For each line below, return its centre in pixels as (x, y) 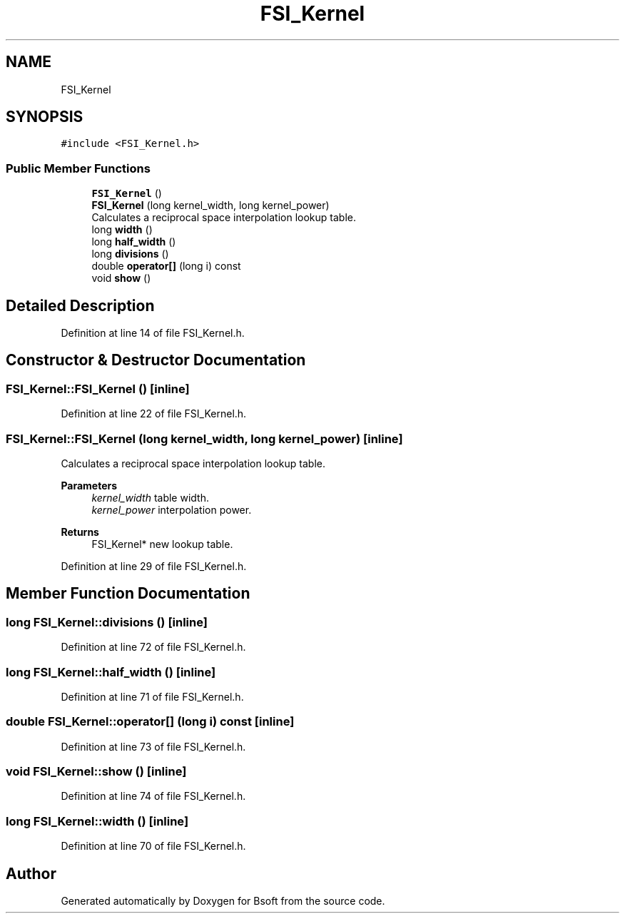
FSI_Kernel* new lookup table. (162, 544)
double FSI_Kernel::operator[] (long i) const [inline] (150, 722)
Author (31, 873)
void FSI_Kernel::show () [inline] (96, 772)
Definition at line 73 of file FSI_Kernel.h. (153, 746)
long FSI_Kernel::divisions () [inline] (107, 622)
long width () (122, 230)
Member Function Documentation (128, 594)
